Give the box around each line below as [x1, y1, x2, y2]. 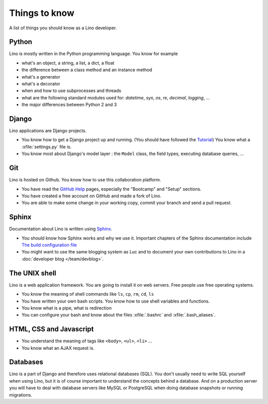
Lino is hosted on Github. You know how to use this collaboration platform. [9, 177, 161, 183]
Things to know [9, 7, 74, 18]
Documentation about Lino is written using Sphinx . [9, 226, 113, 232]
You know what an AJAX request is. [21, 345, 95, 351]
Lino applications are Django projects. [9, 128, 87, 134]
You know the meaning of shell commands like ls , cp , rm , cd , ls [21, 291, 154, 297]
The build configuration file [21, 242, 77, 248]
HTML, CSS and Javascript [9, 325, 94, 333]
